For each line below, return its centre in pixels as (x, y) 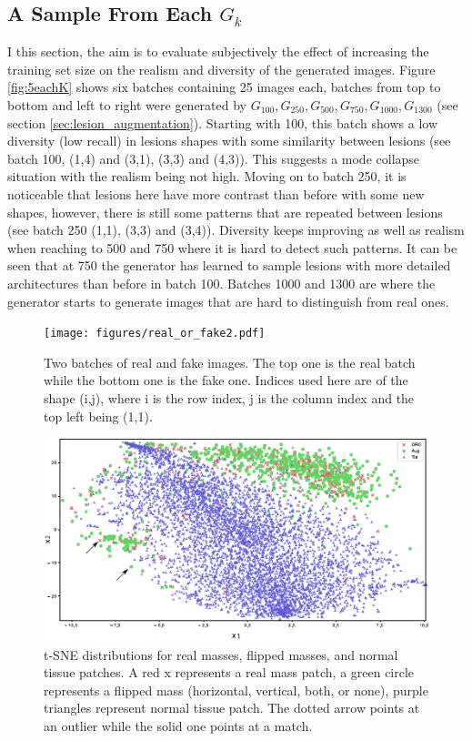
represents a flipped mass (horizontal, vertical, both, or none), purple (236, 690)
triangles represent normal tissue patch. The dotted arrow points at (232, 708)
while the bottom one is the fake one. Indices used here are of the (226, 380)
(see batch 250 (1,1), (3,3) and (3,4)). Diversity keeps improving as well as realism (236, 230)
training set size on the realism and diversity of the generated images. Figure (221, 69)
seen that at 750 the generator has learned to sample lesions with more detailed (229, 265)
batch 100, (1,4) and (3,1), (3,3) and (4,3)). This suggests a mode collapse (214, 158)
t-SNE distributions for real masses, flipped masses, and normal (221, 654)
